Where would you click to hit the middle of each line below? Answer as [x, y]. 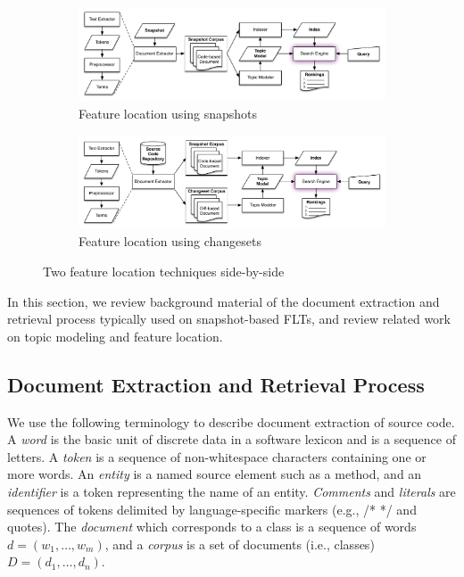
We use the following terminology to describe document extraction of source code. [231, 421]
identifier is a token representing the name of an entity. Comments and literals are [232, 491]
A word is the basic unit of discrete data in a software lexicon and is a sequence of [232, 439]
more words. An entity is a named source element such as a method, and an [215, 474]
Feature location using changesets [170, 241]
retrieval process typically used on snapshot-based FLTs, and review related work [229, 319]
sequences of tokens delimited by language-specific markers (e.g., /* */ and [212, 509]
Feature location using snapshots [168, 114]
